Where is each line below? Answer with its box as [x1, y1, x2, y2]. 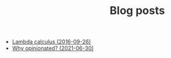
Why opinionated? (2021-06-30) [12, 45, 94, 52]
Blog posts [110, 4, 165, 18]
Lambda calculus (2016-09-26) [12, 38, 91, 46]
